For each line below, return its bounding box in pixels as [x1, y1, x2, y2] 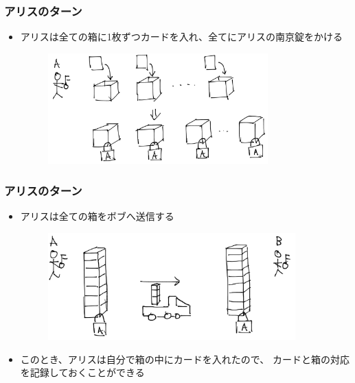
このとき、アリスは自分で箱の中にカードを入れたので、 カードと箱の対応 [20, 351, 350, 366]
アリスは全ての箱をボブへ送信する [20, 208, 174, 223]
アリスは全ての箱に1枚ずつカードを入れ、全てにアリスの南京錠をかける [20, 29, 343, 44]
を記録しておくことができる [20, 365, 145, 380]
